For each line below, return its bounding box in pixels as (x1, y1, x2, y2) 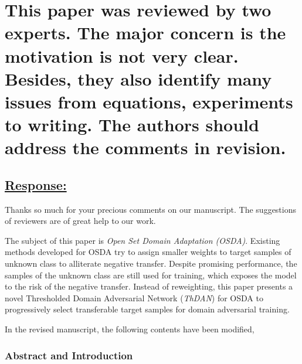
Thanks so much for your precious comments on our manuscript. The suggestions (5, 203, 296, 215)
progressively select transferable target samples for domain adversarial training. (5, 303, 290, 315)
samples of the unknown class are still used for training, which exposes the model (5, 268, 297, 281)
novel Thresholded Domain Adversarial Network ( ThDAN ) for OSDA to (5, 291, 263, 304)
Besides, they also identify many (5, 66, 272, 90)
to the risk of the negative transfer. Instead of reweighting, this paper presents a (5, 280, 293, 292)
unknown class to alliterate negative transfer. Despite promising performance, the (5, 257, 297, 270)
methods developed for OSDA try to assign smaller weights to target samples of (5, 246, 291, 258)
